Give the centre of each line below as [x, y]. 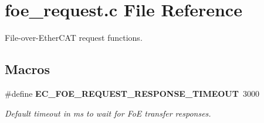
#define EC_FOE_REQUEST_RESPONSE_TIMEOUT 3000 [132, 93]
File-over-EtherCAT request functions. [74, 38]
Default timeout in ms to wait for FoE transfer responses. [108, 113]
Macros [27, 69]
